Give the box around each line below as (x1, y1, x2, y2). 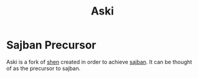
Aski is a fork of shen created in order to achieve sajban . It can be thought (6, 58, 193, 65)
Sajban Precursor (6, 38, 96, 52)
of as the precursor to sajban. (6, 65, 81, 72)
